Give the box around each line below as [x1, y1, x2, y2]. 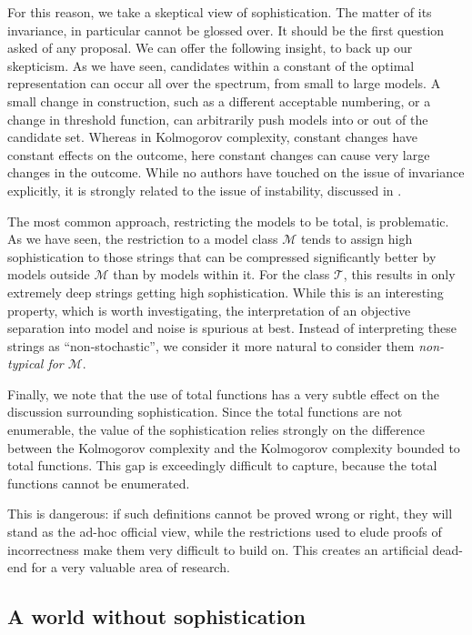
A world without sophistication [7, 602, 306, 630]
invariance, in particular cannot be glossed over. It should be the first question [7, 20, 445, 39]
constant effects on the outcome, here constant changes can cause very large [7, 145, 430, 164]
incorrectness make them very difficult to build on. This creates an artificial [7, 539, 428, 559]
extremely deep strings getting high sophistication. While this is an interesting [7, 282, 444, 301]
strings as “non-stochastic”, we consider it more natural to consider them [7, 336, 415, 355]
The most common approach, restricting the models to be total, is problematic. [7, 211, 449, 230]
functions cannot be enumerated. [7, 473, 190, 492]
